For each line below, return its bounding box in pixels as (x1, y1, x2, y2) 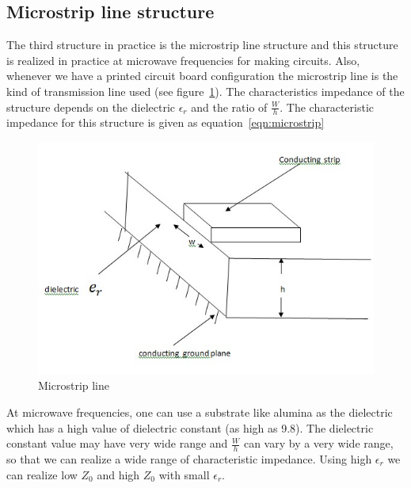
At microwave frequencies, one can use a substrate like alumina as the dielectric (6, 404, 393, 421)
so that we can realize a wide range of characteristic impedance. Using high (6, 451, 372, 467)
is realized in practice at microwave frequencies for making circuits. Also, (6, 51, 360, 68)
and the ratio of (191, 98, 268, 115)
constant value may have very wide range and (6, 435, 228, 452)
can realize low (6, 466, 78, 482)
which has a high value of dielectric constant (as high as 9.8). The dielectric (6, 419, 374, 436)
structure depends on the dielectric (6, 98, 175, 115)
